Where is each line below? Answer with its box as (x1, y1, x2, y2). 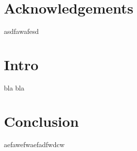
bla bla (4, 82, 25, 92)
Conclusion (4, 111, 79, 131)
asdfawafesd (4, 26, 39, 36)
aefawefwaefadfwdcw (4, 139, 65, 149)
